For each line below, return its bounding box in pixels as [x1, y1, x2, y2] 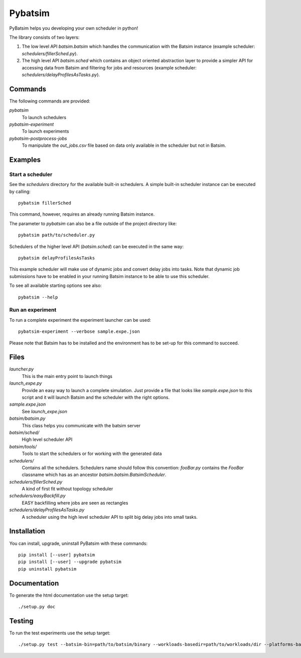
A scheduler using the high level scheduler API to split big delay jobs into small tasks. [22, 514, 198, 520]
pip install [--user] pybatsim [18, 552, 95, 557]
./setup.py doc [18, 604, 56, 609]
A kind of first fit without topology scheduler [22, 486, 113, 492]
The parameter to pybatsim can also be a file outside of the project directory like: [9, 220, 177, 226]
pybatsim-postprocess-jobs [9, 135, 67, 141]
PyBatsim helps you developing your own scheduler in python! [9, 25, 138, 31]
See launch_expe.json [22, 408, 67, 414]
